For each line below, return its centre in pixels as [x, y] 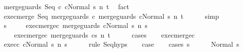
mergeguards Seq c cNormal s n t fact [66, 6]
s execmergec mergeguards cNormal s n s [76, 25]
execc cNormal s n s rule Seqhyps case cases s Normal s [121, 44]
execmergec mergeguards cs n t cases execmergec [104, 34]
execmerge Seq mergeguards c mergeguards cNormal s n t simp [111, 16]
